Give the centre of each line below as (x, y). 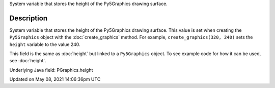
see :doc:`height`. (28, 61)
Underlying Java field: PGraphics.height (51, 70)
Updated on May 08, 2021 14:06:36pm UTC (55, 79)
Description (29, 18)
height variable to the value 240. (45, 44)
